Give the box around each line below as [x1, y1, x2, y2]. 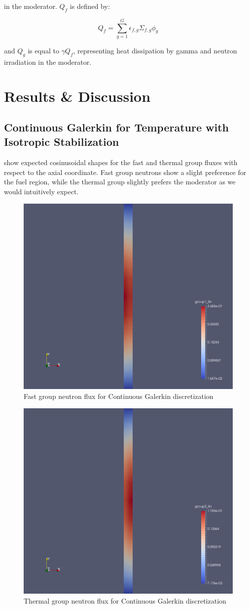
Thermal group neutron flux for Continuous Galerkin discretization [24, 595, 226, 606]
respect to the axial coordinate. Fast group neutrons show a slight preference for [4, 167, 247, 177]
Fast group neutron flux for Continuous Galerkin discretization [24, 391, 214, 401]
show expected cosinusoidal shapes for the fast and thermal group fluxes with [4, 157, 238, 168]
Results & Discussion [4, 86, 151, 106]
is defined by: [70, 1, 110, 11]
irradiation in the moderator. [4, 56, 92, 67]
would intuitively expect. [4, 186, 79, 197]
